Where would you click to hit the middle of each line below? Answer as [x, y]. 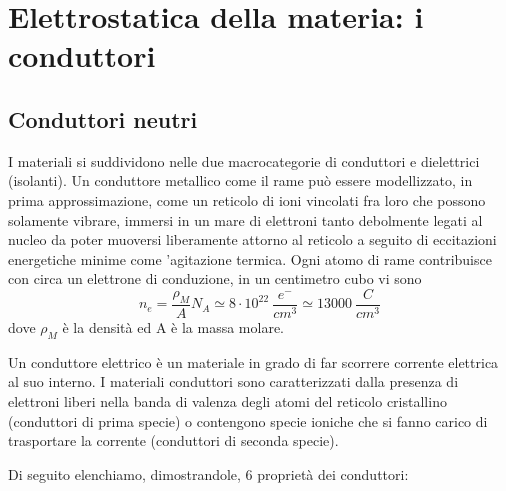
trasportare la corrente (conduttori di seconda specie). [173, 440]
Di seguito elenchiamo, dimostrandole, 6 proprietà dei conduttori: [208, 473]
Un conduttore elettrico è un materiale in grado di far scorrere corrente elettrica [253, 361]
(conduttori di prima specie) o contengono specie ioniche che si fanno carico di [248, 420]
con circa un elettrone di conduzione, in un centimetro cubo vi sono [215, 278]
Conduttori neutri [103, 118]
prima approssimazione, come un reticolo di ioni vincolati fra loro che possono [247, 199]
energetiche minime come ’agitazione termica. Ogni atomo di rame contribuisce [250, 258]
